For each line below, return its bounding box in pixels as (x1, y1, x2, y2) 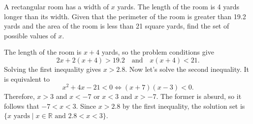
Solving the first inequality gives (4, 63, 101, 74)
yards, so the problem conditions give (101, 47, 214, 57)
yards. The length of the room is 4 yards (117, 1, 239, 11)
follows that (4, 100, 39, 111)
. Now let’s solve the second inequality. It (125, 63, 250, 74)
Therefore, (4, 91, 35, 101)
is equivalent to (4, 73, 50, 84)
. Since (76, 100, 96, 111)
